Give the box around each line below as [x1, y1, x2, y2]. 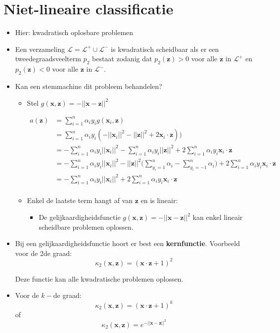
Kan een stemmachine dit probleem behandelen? [15, 81, 162, 91]
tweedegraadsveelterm [15, 53, 81, 64]
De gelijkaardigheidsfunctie [39, 212, 121, 222]
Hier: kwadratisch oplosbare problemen [15, 27, 134, 38]
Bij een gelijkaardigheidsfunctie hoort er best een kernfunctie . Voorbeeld [15, 238, 240, 249]
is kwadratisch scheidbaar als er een [111, 43, 219, 54]
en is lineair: [140, 195, 178, 206]
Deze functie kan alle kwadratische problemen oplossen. [15, 273, 184, 284]
